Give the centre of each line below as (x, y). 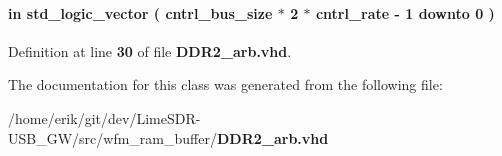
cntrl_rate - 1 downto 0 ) (405, 12)
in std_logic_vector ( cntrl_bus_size (140, 12)
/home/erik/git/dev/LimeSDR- (104, 117)
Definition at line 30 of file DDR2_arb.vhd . (150, 50)
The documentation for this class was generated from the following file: (225, 84)
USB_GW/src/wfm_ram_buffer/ (112, 137)
